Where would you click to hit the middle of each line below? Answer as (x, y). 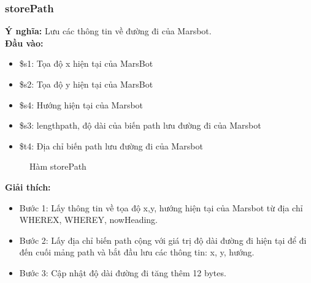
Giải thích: (28, 187)
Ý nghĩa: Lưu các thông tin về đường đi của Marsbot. (108, 31)
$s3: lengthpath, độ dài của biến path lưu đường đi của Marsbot (140, 125)
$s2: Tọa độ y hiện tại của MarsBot (86, 84)
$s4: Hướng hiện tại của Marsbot (81, 104)
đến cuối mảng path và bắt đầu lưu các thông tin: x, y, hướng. (137, 252)
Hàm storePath (58, 166)
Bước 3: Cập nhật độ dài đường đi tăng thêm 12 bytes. (123, 272)
